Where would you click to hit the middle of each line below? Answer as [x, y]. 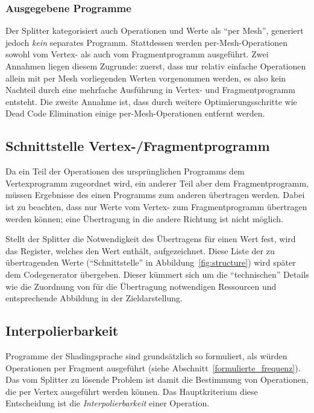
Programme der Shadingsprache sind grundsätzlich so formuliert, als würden [146, 355]
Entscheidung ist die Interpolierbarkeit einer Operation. [108, 403]
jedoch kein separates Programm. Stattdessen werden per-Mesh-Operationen [147, 42]
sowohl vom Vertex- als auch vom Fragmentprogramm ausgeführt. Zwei [137, 54]
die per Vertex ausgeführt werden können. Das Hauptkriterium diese [132, 391]
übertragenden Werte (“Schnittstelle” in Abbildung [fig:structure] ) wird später [151, 262]
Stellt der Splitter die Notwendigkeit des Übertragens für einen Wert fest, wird [151, 239]
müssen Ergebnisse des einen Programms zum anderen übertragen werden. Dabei [155, 195]
